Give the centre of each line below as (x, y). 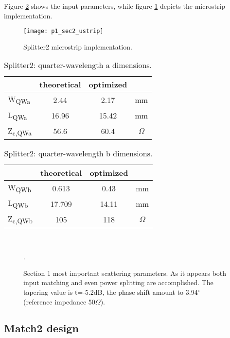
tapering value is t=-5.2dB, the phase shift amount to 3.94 (111, 292)
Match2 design (41, 328)
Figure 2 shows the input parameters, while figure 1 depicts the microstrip (115, 6)
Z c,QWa (20, 131)
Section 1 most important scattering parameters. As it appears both (125, 273)
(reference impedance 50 (59, 301)
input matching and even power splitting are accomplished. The (118, 282)
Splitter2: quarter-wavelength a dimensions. (78, 65)
